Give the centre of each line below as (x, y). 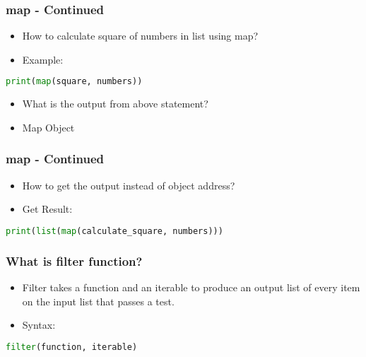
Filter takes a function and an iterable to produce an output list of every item (191, 287)
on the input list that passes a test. (98, 301)
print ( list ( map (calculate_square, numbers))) (114, 231)
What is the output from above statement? (115, 104)
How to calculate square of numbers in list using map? (140, 36)
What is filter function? (74, 261)
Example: (43, 59)
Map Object (48, 127)
